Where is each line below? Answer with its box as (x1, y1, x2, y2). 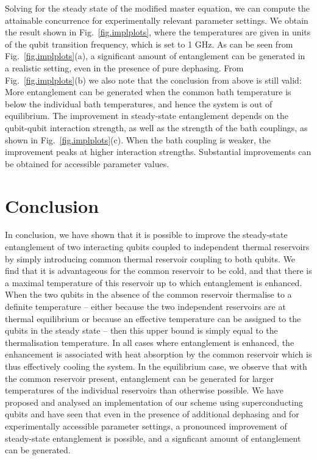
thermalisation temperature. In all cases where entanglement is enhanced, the (5, 336, 294, 348)
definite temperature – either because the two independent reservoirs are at (5, 300, 286, 312)
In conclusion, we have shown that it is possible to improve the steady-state (5, 228, 288, 241)
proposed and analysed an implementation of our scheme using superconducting (5, 395, 303, 408)
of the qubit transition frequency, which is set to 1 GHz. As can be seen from (5, 37, 293, 50)
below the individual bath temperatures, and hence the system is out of (5, 97, 272, 110)
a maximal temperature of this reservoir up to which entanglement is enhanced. (5, 276, 302, 289)
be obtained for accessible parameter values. (5, 157, 169, 170)
